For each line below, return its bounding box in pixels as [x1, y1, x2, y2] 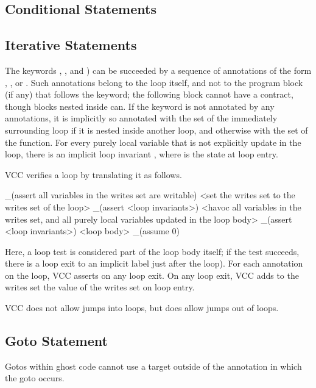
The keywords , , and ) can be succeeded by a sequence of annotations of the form [5, 63, 312, 76]
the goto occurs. [5, 372, 65, 384]
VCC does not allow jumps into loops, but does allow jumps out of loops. [5, 301, 279, 314]
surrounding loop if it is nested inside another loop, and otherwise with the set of [5, 123, 308, 136]
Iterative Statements [5, 35, 137, 54]
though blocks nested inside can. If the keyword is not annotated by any [5, 99, 275, 112]
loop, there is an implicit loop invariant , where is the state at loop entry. [5, 148, 278, 160]
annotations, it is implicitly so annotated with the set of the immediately [5, 112, 278, 124]
